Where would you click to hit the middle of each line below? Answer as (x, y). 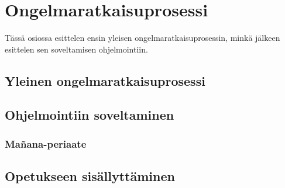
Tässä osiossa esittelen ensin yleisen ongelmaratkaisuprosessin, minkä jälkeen (142, 38)
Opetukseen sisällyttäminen (90, 176)
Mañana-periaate (46, 143)
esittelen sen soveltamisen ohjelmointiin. (76, 49)
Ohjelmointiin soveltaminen (90, 115)
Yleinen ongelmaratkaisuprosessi (105, 80)
